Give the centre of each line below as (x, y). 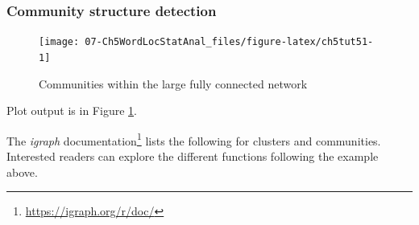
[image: (59, 42)
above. (22, 172)
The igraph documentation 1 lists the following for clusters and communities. (194, 139)
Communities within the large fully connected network (173, 83)
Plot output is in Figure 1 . (72, 110)
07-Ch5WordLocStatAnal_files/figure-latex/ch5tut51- (229, 42)
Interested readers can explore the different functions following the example (193, 155)
